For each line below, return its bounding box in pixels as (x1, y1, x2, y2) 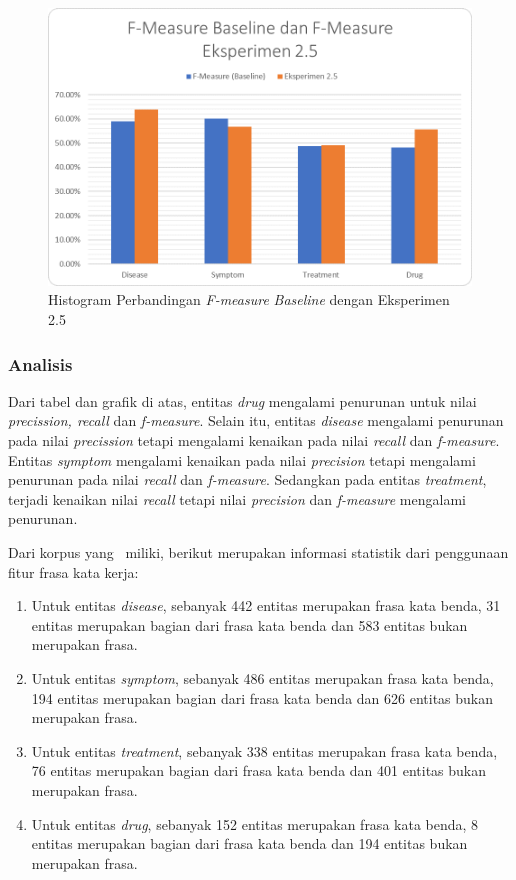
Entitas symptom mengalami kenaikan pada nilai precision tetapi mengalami (8, 449, 476, 470)
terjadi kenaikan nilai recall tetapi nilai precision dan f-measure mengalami (8, 488, 466, 509)
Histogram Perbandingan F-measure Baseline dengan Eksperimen (48, 289, 450, 310)
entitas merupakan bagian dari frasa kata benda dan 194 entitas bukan (31, 833, 468, 854)
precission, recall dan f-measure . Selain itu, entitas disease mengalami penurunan (8, 410, 504, 431)
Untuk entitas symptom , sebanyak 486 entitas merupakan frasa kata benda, (31, 667, 494, 688)
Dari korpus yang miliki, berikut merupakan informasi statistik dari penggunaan (8, 542, 509, 562)
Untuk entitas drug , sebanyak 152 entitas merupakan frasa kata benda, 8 (31, 813, 479, 834)
